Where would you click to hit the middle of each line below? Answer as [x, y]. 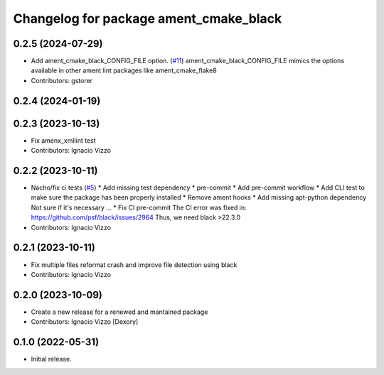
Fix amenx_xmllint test [63, 140]
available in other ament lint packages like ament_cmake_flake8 [124, 70]
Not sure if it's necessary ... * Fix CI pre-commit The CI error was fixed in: [139, 207]
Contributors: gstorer [62, 80]
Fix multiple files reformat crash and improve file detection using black [134, 265]
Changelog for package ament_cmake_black [148, 18]
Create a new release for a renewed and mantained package [119, 312]
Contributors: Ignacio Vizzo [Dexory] [85, 322]
